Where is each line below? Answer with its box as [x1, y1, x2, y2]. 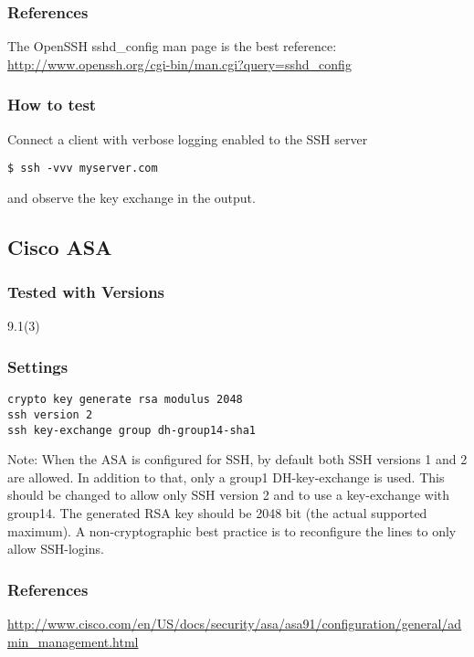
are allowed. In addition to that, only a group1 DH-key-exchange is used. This [7, 467, 445, 486]
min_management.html [7, 631, 139, 651]
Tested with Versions [7, 281, 165, 303]
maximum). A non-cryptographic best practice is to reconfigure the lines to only [7, 521, 457, 540]
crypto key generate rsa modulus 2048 [7, 393, 243, 407]
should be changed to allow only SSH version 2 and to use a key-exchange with [7, 485, 450, 504]
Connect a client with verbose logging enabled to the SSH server [7, 129, 368, 148]
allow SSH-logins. [7, 539, 104, 558]
